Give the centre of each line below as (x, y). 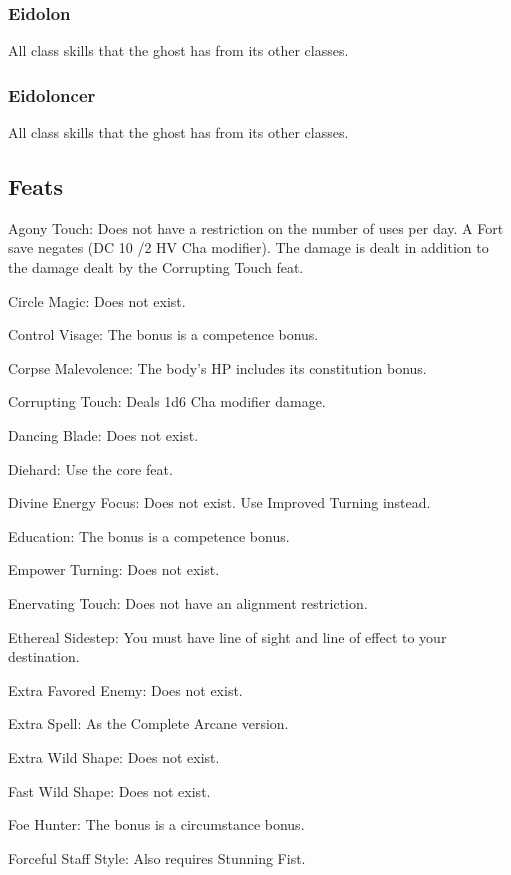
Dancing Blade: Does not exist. (103, 434)
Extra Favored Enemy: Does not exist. (125, 689)
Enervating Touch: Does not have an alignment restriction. (188, 602)
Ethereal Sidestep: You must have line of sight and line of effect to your (227, 636)
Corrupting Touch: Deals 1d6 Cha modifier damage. (167, 401)
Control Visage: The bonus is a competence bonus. (163, 334)
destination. (44, 656)
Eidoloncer (52, 94)
